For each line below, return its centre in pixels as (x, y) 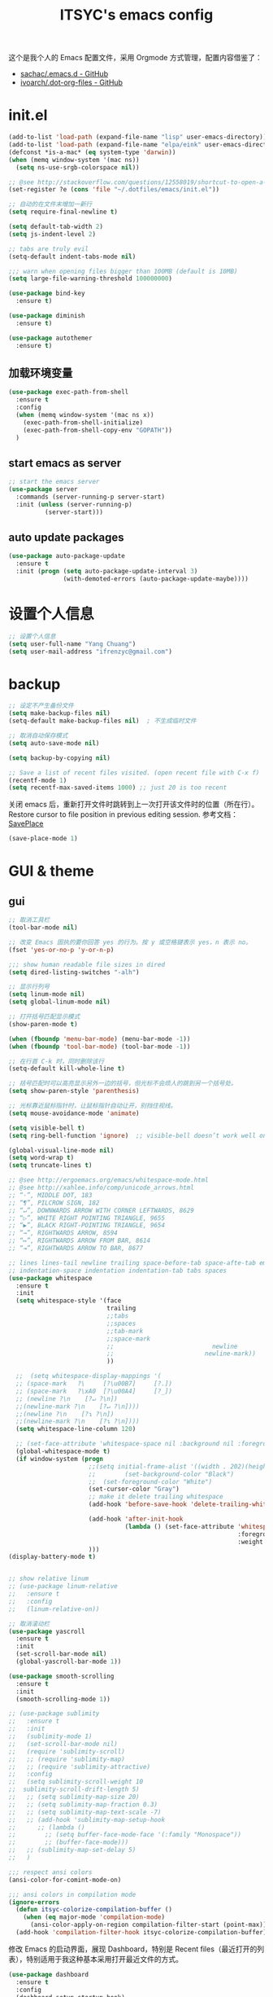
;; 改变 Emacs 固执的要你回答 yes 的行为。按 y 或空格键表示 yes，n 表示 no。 (130, 942)
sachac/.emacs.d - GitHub (64, 74)
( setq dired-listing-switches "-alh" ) (74, 972)
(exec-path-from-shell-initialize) (83, 422)
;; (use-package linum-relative (63, 1587)
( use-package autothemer (50, 338)
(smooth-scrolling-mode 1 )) (63, 1699)
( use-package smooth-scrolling (61, 1676)
